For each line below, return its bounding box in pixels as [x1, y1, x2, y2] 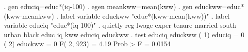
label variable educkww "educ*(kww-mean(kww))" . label [60, 10, 230, 21]
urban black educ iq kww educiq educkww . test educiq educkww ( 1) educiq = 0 [4, 29, 245, 39]
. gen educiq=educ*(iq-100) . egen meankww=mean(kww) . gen [4, 1, 193, 11]
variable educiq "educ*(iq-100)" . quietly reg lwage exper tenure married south [4, 20, 236, 30]
